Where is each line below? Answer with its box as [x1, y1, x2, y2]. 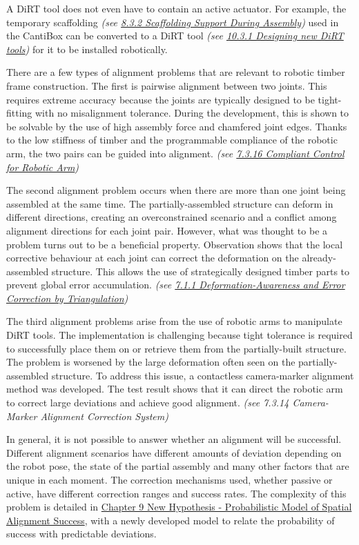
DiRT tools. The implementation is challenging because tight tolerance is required [6, 328, 353, 342]
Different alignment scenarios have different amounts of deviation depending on [6, 445, 342, 459]
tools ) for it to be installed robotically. [6, 41, 168, 56]
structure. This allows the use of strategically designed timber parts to [51, 264, 350, 278]
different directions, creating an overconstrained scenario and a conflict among [6, 210, 337, 224]
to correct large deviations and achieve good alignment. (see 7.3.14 [6, 395, 289, 410]
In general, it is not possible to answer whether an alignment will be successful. [6, 432, 342, 446]
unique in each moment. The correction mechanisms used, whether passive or [6, 473, 333, 486]
